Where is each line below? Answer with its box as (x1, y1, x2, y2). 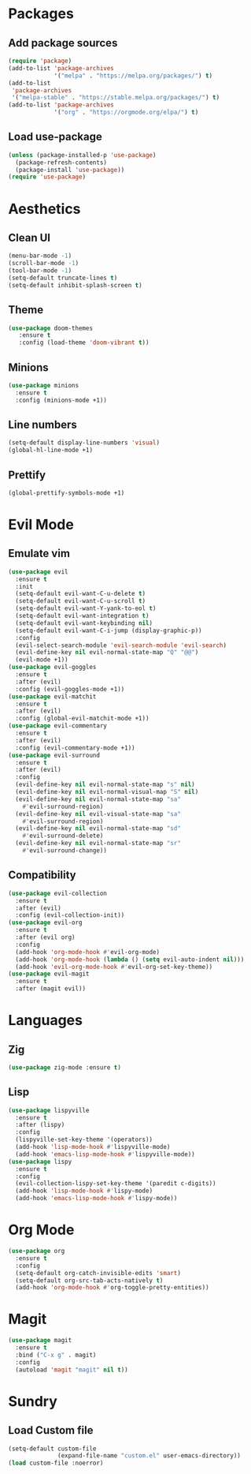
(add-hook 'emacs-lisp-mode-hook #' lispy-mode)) (15, 1195, 178, 1203)
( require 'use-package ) (8, 173, 87, 181)
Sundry (8, 1392, 57, 1410)
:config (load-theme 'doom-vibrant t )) (18, 339, 149, 347)
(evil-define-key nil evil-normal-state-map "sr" (15, 840, 181, 847)
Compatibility (8, 869, 76, 882)
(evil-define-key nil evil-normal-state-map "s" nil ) (15, 780, 195, 789)
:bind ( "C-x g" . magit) (15, 1351, 97, 1359)
